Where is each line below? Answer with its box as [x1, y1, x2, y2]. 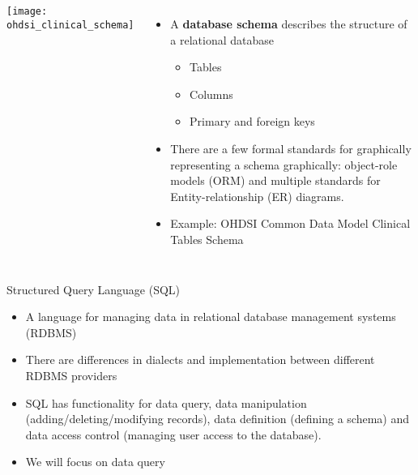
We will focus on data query [25, 453, 165, 470]
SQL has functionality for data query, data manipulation [25, 394, 307, 411]
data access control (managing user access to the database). [25, 426, 322, 443]
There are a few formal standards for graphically [170, 139, 412, 156]
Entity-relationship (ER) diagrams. [170, 187, 344, 204]
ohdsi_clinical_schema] [6, 19, 134, 31]
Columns [190, 85, 233, 102]
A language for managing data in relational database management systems [25, 308, 396, 325]
